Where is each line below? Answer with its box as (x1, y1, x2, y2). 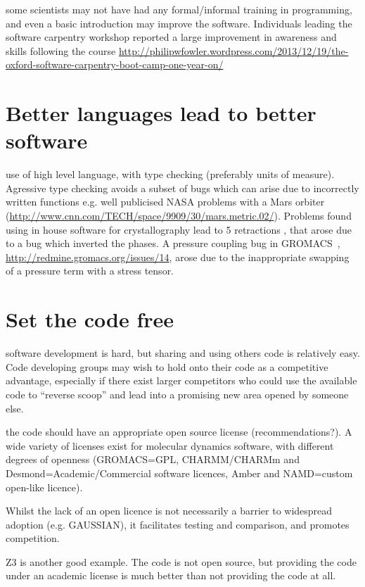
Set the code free (6, 305, 174, 334)
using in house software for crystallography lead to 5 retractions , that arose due (6, 222, 352, 236)
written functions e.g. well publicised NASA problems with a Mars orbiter (6, 194, 325, 209)
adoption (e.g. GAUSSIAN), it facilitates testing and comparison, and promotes (6, 517, 350, 531)
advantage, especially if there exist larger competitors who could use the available (6, 373, 357, 388)
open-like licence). (6, 479, 83, 494)
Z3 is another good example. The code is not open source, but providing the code (6, 554, 357, 569)
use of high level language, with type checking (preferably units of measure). (6, 167, 335, 182)
